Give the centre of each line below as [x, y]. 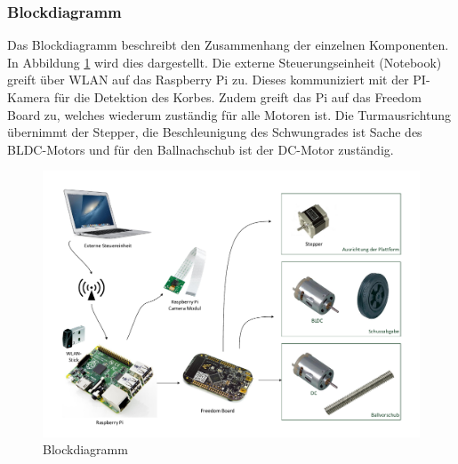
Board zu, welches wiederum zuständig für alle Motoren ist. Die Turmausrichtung [229, 114]
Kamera [29, 97]
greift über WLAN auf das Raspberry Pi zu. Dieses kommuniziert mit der [208, 80]
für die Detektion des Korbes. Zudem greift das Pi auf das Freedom [237, 97]
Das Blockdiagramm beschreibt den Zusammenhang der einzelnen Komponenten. [228, 45]
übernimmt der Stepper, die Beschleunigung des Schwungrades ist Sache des [215, 132]
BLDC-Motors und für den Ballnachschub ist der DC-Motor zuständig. [201, 149]
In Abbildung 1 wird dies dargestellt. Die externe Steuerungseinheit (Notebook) [225, 62]
